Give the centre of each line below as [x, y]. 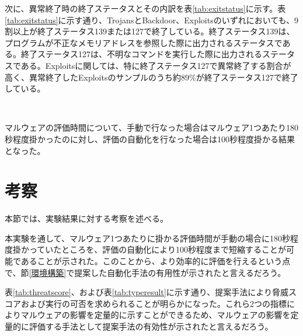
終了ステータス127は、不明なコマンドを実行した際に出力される [141, 54]
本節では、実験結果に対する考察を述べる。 [86, 218]
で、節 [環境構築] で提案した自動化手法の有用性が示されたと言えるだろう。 [145, 272]
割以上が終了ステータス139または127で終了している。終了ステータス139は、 [150, 31]
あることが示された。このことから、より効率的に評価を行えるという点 [156, 261]
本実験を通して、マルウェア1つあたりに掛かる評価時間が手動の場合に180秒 [147, 238]
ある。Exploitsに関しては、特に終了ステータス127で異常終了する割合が [156, 65]
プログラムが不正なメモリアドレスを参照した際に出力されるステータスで [144, 42]
